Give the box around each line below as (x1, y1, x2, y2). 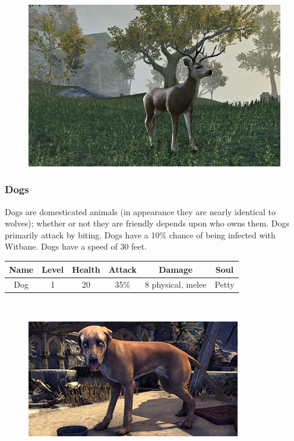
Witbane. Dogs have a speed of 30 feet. (5, 240, 147, 253)
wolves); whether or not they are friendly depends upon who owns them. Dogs (5, 217, 289, 229)
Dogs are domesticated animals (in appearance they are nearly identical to (5, 205, 276, 218)
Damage (159, 263, 193, 275)
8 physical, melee (144, 278, 207, 291)
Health (72, 263, 100, 275)
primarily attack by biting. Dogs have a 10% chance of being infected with (5, 228, 276, 241)
